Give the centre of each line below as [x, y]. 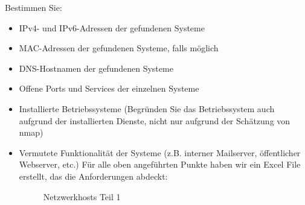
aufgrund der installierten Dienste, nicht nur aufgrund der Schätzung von [155, 120]
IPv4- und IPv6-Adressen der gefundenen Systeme [112, 27]
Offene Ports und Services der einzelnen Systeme [109, 88]
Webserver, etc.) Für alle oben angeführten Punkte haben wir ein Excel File [160, 164]
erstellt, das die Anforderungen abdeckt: [93, 176]
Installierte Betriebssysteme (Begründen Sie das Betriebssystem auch [147, 108]
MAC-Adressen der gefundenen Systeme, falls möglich [119, 48]
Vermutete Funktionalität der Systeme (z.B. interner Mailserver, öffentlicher [160, 152]
